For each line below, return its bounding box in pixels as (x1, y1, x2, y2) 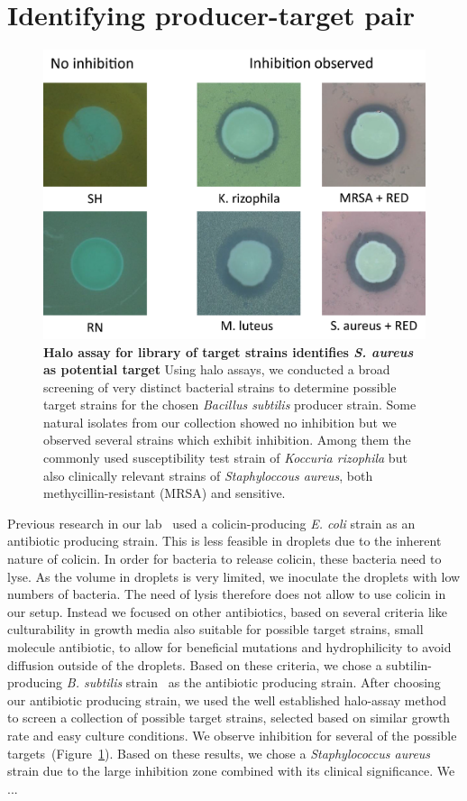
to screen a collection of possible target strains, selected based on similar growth (7, 708, 451, 727)
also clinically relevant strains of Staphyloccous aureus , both (43, 465, 373, 484)
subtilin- (386, 655, 432, 674)
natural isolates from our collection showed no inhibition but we (43, 412, 397, 431)
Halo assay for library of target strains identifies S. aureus (43, 342, 414, 361)
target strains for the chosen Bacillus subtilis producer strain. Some (43, 395, 417, 414)
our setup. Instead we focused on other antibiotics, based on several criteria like (7, 602, 447, 621)
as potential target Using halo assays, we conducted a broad (43, 360, 390, 379)
